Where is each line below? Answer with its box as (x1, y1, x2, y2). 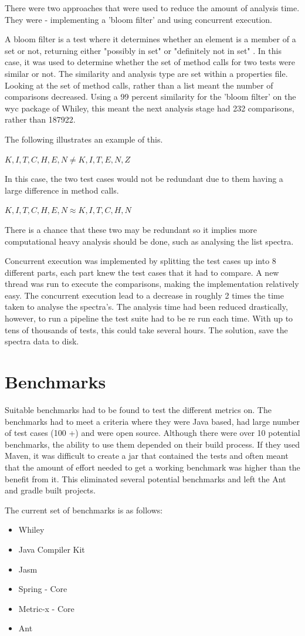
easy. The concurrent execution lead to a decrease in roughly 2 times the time (5, 289, 284, 301)
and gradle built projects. (5, 484, 96, 496)
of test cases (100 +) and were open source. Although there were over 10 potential (5, 427, 300, 439)
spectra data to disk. (5, 335, 79, 347)
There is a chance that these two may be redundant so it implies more (5, 223, 257, 235)
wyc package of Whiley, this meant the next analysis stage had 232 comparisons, (5, 102, 294, 114)
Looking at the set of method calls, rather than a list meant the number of (5, 79, 273, 91)
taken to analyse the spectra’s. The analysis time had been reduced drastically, (5, 300, 288, 313)
